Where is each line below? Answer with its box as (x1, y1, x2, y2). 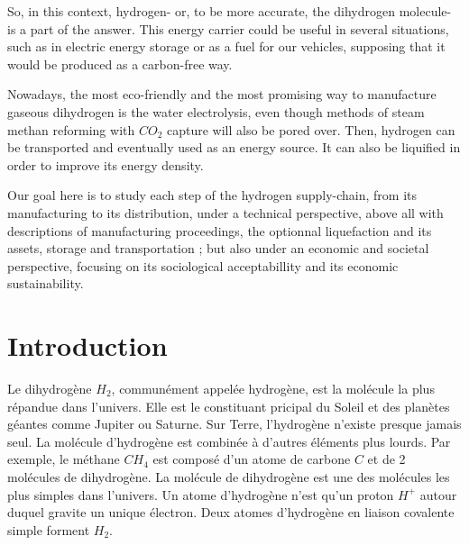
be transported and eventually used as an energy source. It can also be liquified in (7, 138, 461, 157)
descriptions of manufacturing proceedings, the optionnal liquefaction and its (7, 221, 432, 240)
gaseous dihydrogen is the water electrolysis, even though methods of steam (7, 102, 425, 121)
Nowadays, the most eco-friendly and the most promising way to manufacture (7, 85, 437, 104)
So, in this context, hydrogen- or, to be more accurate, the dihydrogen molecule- (7, 2, 452, 20)
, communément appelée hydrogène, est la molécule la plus (111, 379, 435, 398)
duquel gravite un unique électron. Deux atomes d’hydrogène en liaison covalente (7, 503, 455, 522)
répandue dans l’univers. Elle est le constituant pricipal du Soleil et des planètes (7, 396, 450, 415)
